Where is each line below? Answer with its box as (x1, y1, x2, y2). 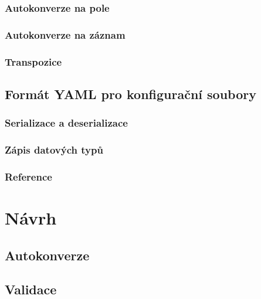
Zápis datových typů (5, 142, 103, 157)
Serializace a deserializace (5, 115, 128, 130)
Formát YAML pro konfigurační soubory (5, 84, 256, 103)
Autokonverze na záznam (5, 27, 126, 42)
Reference (5, 169, 52, 184)
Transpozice (5, 54, 62, 69)
